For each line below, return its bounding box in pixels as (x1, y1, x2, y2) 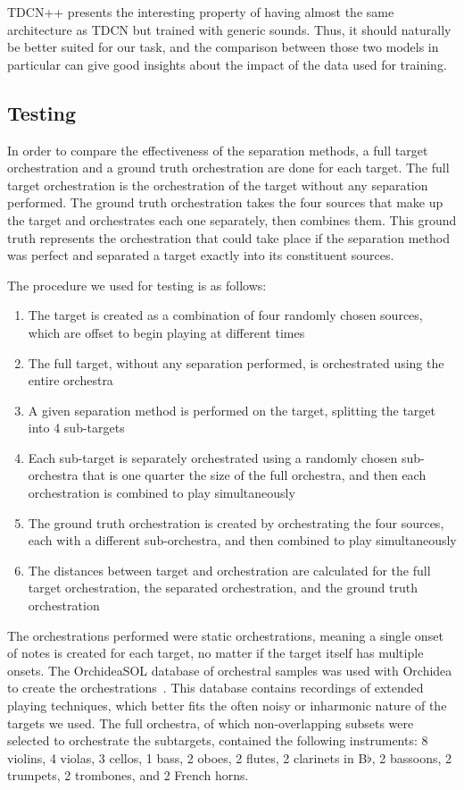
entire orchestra (28, 371, 113, 390)
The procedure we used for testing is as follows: (7, 275, 267, 294)
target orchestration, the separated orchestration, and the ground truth (28, 578, 418, 597)
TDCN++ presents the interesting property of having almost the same (7, 3, 394, 21)
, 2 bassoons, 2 (371, 748, 452, 767)
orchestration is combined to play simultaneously (28, 483, 295, 502)
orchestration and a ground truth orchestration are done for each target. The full (7, 158, 450, 177)
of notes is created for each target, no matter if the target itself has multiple (7, 643, 424, 662)
